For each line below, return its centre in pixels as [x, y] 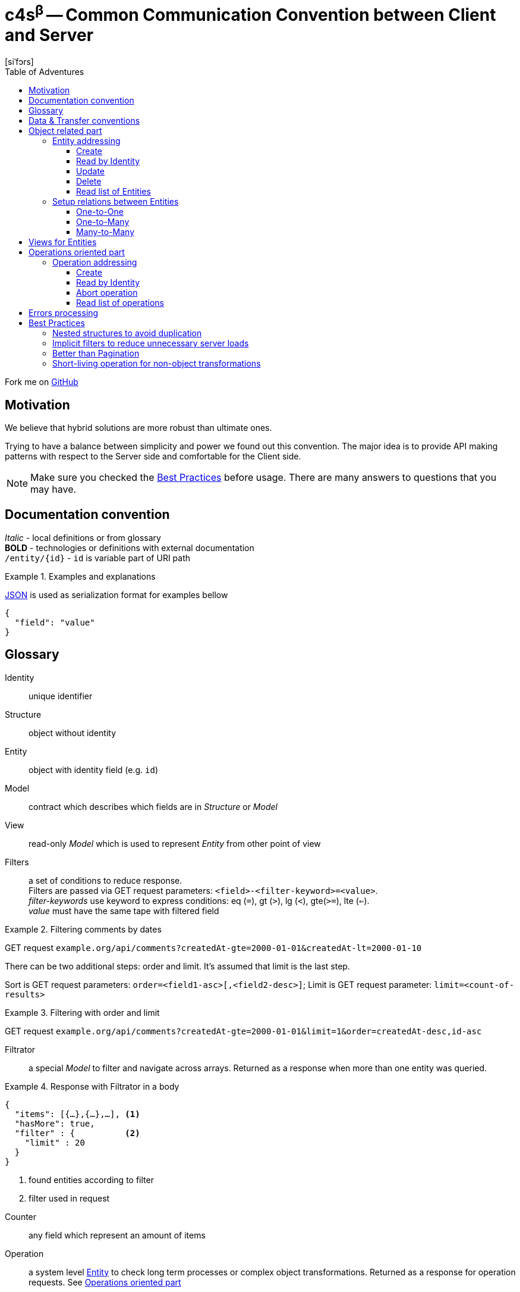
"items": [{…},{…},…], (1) [77, 1114]
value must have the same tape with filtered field [124, 911]
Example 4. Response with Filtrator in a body [92, 1086]
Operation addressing [95, 262]
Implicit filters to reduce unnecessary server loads [151, 343]
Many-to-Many [105, 232]
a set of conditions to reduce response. [105, 880]
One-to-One [100, 212]
